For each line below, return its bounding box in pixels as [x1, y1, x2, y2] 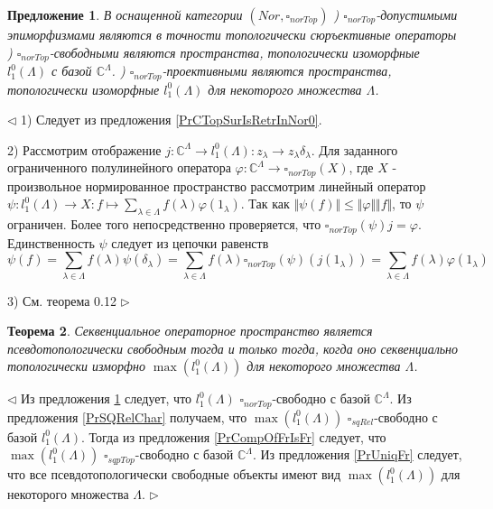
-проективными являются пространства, [162, 61, 392, 80]
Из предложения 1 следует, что [21, 389, 192, 408]
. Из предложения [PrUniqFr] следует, [252, 445, 462, 464]
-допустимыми [376, 5, 458, 23]
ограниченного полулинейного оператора [7, 158, 231, 177]
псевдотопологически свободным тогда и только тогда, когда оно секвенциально [7, 338, 459, 357]
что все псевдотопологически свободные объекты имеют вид [7, 465, 341, 484]
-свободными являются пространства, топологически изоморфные [49, 42, 420, 61]
